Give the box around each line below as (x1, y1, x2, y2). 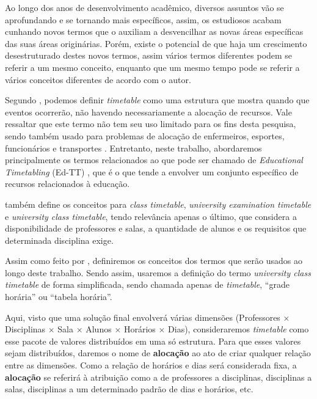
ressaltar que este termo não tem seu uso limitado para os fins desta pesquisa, (5, 117, 296, 130)
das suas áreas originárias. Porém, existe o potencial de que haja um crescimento (5, 37, 307, 49)
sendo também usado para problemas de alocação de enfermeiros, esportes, (5, 129, 285, 142)
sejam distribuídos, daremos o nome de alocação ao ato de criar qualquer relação (5, 346, 311, 359)
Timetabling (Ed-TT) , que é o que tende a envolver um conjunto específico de (5, 165, 299, 178)
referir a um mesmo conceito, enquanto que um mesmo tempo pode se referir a (5, 60, 300, 73)
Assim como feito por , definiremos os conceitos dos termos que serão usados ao (5, 254, 302, 267)
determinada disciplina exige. (5, 233, 114, 246)
